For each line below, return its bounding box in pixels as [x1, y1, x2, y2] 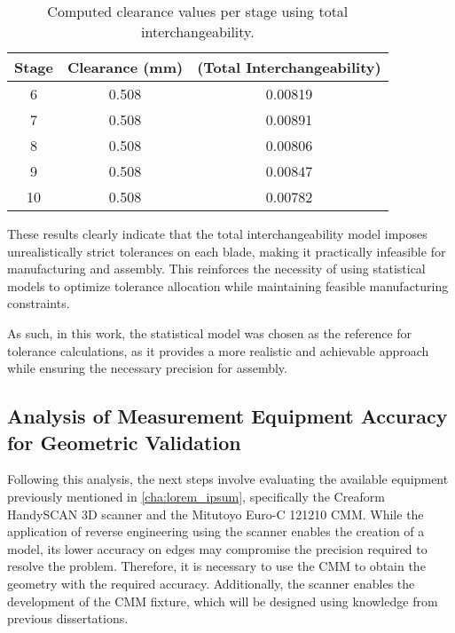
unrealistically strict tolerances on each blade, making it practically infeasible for [7, 241, 446, 260]
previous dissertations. [7, 609, 129, 628]
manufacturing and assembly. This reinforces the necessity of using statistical [7, 259, 426, 278]
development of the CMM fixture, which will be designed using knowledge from [7, 591, 438, 610]
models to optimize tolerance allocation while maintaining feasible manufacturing [7, 276, 449, 295]
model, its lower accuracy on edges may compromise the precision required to [7, 539, 428, 558]
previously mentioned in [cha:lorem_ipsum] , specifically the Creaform [7, 487, 385, 505]
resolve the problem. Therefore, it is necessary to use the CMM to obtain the [7, 557, 426, 575]
